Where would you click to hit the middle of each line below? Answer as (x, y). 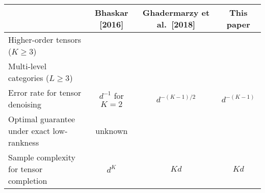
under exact (29, 131)
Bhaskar (111, 12)
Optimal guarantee (42, 119)
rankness (24, 142)
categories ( (29, 78)
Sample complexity (42, 157)
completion (28, 181)
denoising (25, 104)
